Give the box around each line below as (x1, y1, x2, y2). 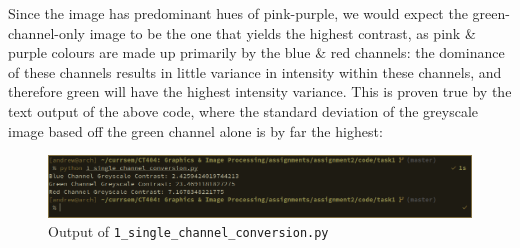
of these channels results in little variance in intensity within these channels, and (8, 61, 502, 82)
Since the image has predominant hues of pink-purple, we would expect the (8, 3, 468, 23)
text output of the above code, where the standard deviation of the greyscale (8, 100, 479, 121)
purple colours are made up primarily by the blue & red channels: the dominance (8, 42, 505, 63)
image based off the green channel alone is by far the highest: (8, 120, 383, 141)
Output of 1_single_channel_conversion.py (48, 221, 329, 242)
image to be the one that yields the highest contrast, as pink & (89, 22, 476, 43)
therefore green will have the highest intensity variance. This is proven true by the (8, 81, 512, 102)
